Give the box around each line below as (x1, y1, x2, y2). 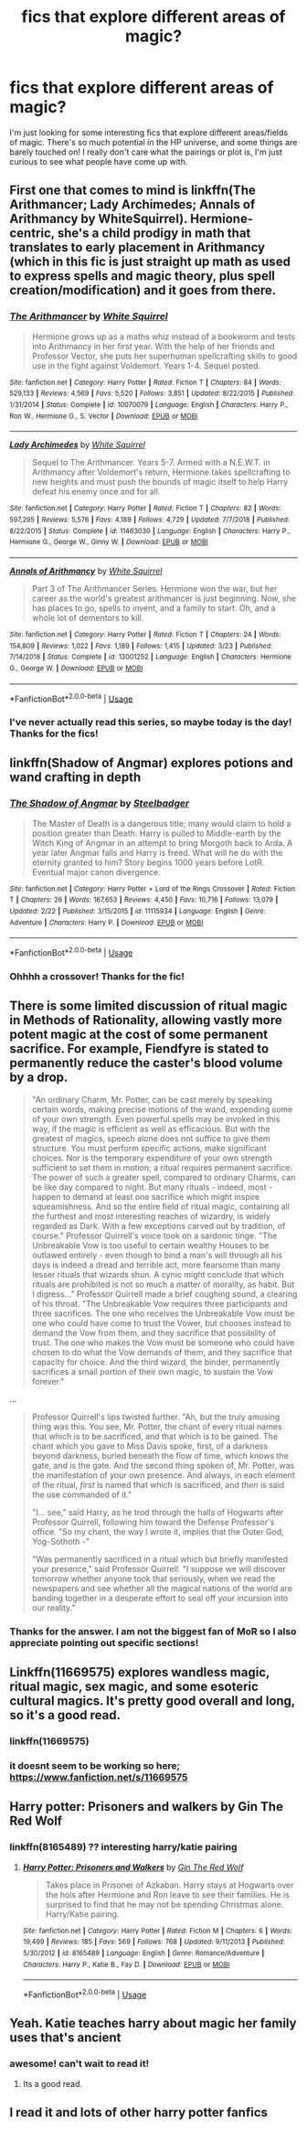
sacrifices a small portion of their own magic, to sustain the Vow (31, 1365, 274, 1377)
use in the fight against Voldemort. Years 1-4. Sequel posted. (31, 359, 261, 371)
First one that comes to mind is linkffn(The (9, 183, 256, 198)
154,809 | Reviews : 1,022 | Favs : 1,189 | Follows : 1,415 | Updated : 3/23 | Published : (9, 641, 273, 650)
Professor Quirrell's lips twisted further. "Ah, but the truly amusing (31, 1411, 281, 1422)
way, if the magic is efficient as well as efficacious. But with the (31, 1123, 270, 1134)
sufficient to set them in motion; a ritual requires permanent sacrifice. (31, 1161, 293, 1172)
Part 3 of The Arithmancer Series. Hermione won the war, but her (31, 583, 278, 594)
